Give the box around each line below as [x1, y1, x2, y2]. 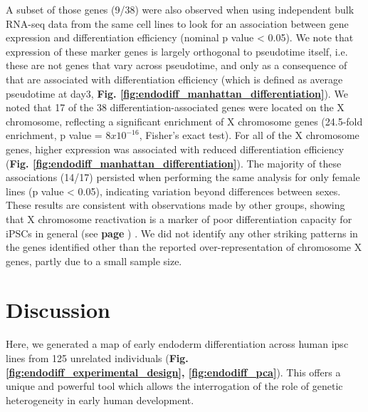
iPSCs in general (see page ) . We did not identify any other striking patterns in [6, 225, 358, 240]
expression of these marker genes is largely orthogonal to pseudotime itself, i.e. [6, 43, 348, 58]
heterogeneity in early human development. [6, 392, 194, 407]
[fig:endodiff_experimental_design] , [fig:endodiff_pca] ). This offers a [6, 364, 341, 379]
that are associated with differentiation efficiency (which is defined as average [6, 71, 343, 86]
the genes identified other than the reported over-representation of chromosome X [6, 240, 362, 254]
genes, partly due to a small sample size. [6, 253, 182, 268]
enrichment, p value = [6, 128, 102, 143]
